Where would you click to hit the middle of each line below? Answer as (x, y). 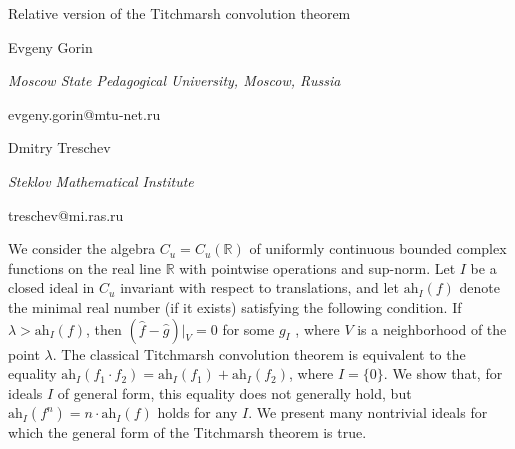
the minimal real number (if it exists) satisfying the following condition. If (235, 306)
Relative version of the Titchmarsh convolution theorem (179, 13)
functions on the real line (84, 267)
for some (248, 328)
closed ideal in (51, 287)
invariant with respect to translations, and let (259, 287)
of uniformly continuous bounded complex (378, 248)
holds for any (197, 412)
